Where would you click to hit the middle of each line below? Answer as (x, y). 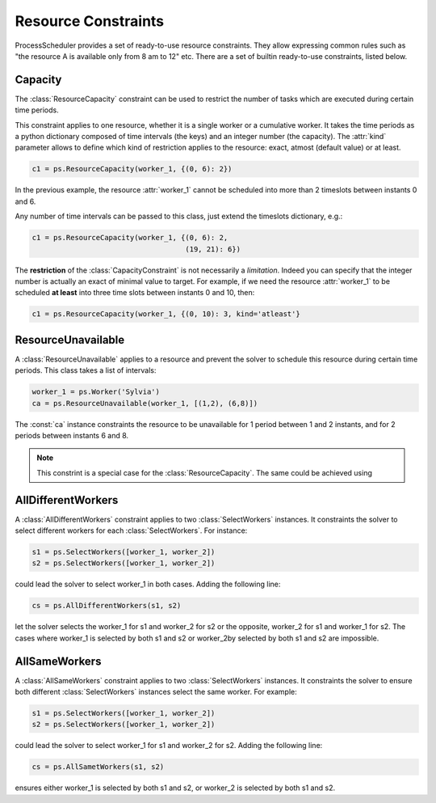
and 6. (25, 201)
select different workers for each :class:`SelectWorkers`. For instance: (131, 530)
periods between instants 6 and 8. (72, 435)
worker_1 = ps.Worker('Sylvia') (96, 392)
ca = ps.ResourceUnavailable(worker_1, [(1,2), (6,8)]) (145, 403)
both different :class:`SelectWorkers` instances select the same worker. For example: (156, 692)
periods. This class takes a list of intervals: (86, 370)
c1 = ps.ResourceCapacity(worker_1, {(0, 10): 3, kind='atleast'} (166, 314)
